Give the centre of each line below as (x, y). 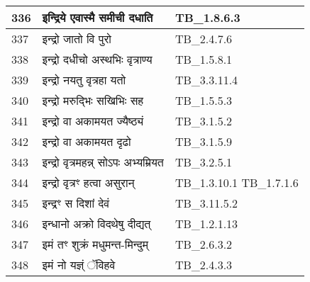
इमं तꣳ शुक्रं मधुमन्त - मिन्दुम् (95, 244)
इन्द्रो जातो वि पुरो (77, 39)
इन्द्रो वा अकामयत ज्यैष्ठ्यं (93, 121)
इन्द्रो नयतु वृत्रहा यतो (84, 80)
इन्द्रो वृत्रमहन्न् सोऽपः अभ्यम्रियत (103, 162)
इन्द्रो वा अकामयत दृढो (87, 141)
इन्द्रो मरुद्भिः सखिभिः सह (93, 100)
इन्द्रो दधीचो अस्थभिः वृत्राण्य (97, 59)
